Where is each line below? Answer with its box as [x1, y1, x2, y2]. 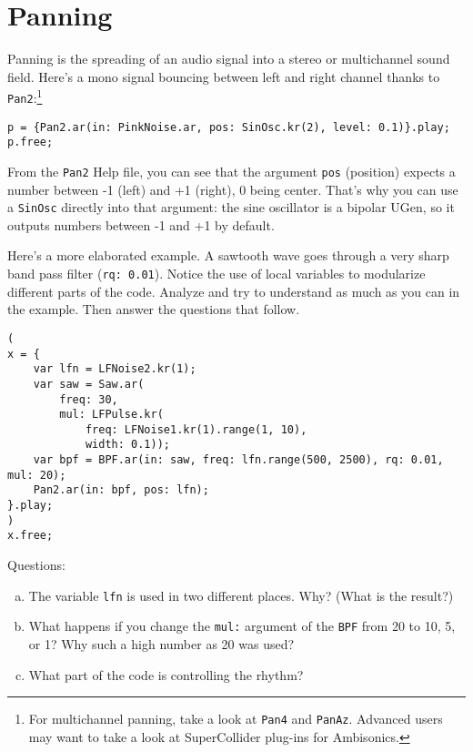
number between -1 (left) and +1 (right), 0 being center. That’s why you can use [7, 179, 458, 198]
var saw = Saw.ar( [33, 377, 145, 391]
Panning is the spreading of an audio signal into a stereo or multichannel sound [7, 49, 450, 68]
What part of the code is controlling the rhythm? [28, 665, 304, 684]
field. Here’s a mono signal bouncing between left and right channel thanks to [7, 66, 440, 86]
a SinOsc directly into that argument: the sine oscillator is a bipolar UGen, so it [7, 198, 455, 217]
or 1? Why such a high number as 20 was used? [28, 634, 295, 653]
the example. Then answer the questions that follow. [7, 300, 300, 319]
